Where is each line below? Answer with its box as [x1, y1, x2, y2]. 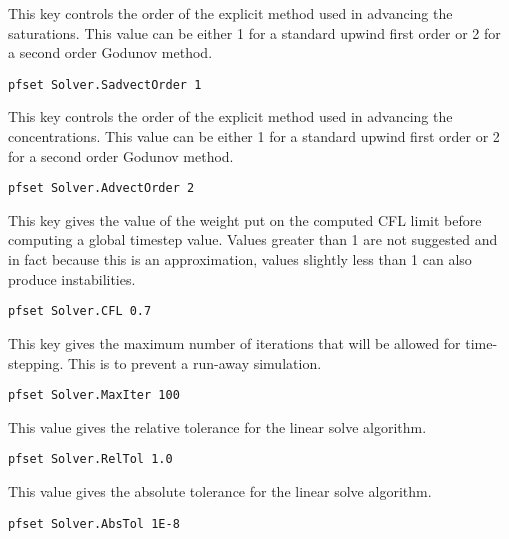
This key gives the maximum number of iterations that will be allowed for [8, 332, 461, 353]
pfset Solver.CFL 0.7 [8, 304, 152, 319]
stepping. [8, 352, 64, 373]
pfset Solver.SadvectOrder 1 [8, 77, 202, 92]
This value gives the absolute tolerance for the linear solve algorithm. [8, 481, 432, 501]
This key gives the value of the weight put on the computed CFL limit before [8, 209, 482, 230]
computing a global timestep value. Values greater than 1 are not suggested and [8, 229, 498, 250]
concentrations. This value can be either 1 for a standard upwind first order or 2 [8, 126, 500, 147]
